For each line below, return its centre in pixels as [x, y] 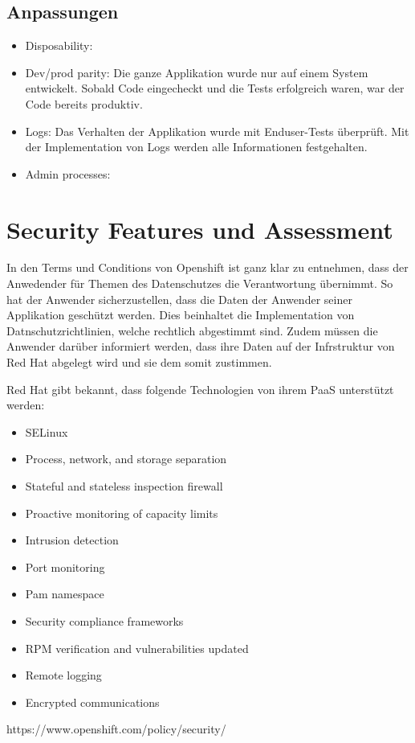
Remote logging [63, 675]
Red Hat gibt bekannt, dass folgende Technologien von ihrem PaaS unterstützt [200, 389]
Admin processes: [68, 173]
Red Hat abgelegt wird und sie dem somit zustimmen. [139, 362]
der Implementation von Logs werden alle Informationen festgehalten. [196, 147]
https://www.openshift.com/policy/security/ [116, 729]
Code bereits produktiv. [84, 103]
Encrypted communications [92, 702]
